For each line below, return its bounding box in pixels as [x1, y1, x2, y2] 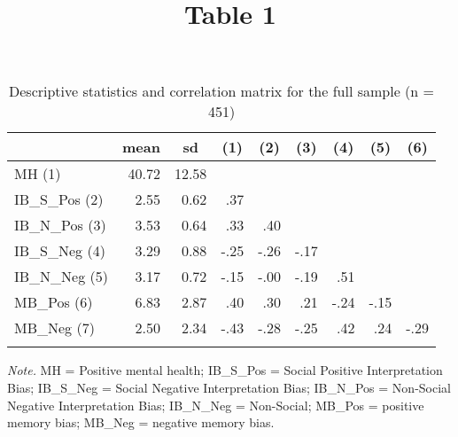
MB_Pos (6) [14, 292, 93, 313]
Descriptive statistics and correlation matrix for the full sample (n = [9, 81, 435, 102]
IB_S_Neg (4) [14, 240, 105, 261]
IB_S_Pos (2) [14, 189, 104, 210]
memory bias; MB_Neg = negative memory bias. [7, 413, 275, 432]
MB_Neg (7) [14, 317, 95, 339]
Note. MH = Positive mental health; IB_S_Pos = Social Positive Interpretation [7, 361, 443, 379]
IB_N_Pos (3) [14, 215, 106, 236]
